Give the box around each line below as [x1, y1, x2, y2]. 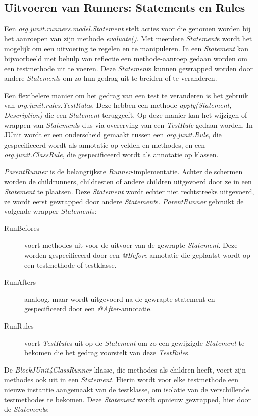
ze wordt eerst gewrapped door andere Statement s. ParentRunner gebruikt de [4, 196, 244, 206]
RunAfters [4, 276, 36, 287]
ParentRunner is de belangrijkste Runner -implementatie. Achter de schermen [4, 166, 243, 176]
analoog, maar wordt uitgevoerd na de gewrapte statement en [24, 293, 215, 304]
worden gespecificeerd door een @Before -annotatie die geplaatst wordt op [24, 250, 250, 260]
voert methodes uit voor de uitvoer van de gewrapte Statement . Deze [24, 240, 238, 250]
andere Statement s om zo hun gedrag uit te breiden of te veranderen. [4, 73, 217, 83]
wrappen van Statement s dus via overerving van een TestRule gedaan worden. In [4, 119, 253, 130]
